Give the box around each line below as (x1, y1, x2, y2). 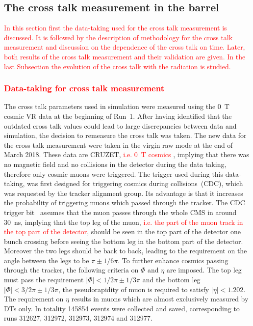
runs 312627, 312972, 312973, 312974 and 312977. (4, 313, 152, 323)
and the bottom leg (142, 274, 201, 285)
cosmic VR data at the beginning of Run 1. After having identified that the (4, 110, 232, 121)
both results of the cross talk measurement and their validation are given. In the (4, 51, 246, 61)
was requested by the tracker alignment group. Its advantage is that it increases (4, 188, 243, 198)
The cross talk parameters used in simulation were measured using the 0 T (4, 101, 229, 111)
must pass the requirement (4, 274, 84, 285)
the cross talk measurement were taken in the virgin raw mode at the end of (4, 139, 233, 150)
